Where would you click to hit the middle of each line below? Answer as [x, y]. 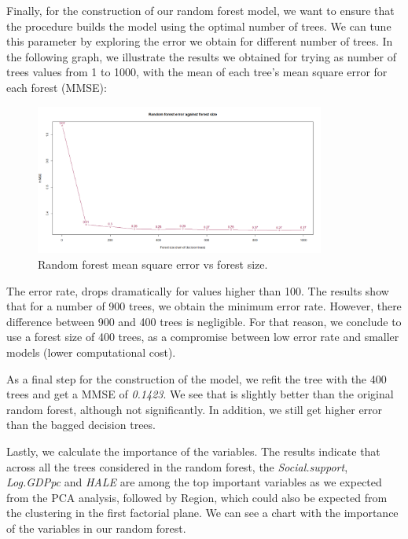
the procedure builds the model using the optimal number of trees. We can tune [199, 26]
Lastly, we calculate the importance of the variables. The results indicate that [193, 451]
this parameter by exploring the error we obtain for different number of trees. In [200, 41]
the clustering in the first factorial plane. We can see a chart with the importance [202, 513]
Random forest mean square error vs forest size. [153, 264]
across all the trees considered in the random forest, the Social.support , [177, 466]
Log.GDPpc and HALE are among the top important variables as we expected [194, 482]
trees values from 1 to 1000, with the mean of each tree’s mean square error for [197, 72]
